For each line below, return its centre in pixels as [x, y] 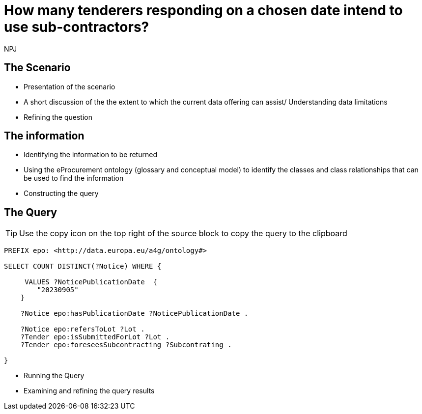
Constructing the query [61, 193]
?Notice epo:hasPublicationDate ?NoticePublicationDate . [134, 314]
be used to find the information [74, 178]
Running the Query [54, 376]
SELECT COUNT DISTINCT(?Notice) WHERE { [83, 266]
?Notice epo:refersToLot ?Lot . [83, 329]
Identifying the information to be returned [90, 155]
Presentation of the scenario [70, 86]
